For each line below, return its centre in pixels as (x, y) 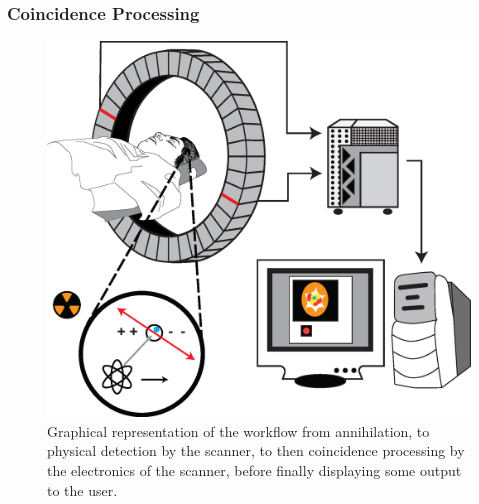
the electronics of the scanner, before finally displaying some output (254, 469)
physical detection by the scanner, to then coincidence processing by (256, 450)
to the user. (82, 489)
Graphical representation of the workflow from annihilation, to (238, 430)
